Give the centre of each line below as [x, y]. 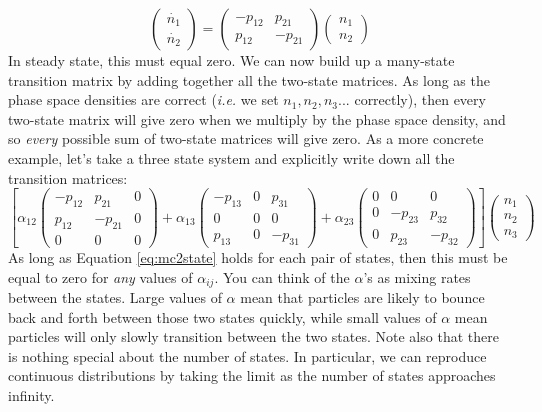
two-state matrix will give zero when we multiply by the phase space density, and [257, 118]
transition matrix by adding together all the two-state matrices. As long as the [249, 79]
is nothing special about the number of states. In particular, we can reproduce [247, 355]
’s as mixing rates [417, 276]
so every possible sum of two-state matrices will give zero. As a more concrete [246, 138]
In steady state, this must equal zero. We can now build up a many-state [231, 60]
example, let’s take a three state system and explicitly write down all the [231, 157]
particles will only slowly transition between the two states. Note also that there [253, 336]
